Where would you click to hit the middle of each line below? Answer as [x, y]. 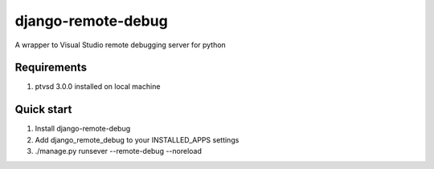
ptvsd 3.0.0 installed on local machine [98, 87]
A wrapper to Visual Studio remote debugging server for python [121, 45]
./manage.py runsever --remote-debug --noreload [119, 151]
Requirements [51, 68]
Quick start [43, 109]
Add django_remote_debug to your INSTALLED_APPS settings [137, 139]
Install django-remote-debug [83, 129]
